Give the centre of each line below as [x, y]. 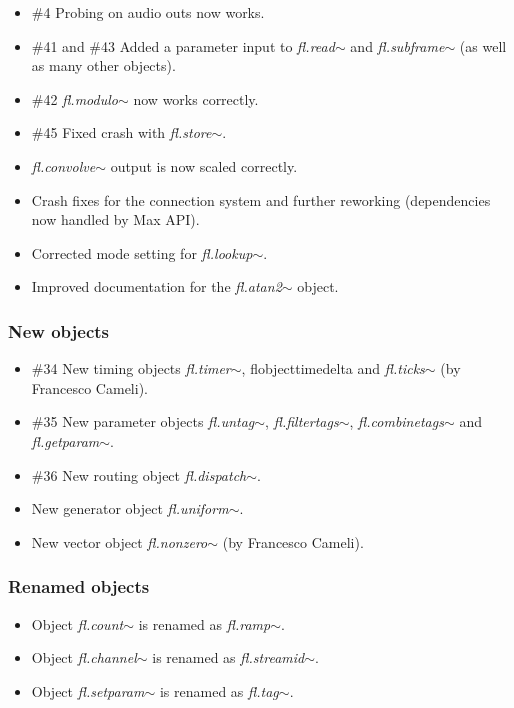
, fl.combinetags [396, 421]
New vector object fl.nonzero [119, 541]
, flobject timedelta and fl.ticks [333, 368]
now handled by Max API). [115, 219]
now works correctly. [196, 98]
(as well [483, 45]
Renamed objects [79, 586]
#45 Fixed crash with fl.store [121, 132]
